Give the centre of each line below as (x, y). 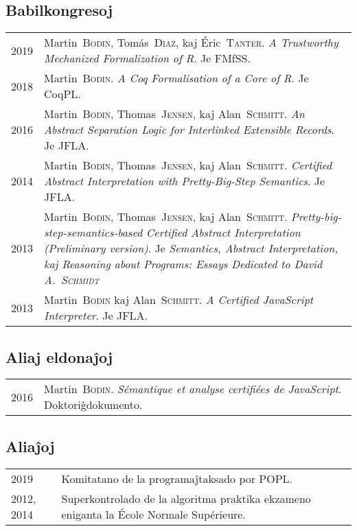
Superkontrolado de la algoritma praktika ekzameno (186, 498)
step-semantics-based (93, 233)
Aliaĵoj (30, 446)
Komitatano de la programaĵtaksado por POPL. (177, 478)
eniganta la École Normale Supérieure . (153, 514)
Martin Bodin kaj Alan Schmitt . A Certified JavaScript (179, 300)
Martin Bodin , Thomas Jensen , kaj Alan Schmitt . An (174, 114)
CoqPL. (62, 94)
